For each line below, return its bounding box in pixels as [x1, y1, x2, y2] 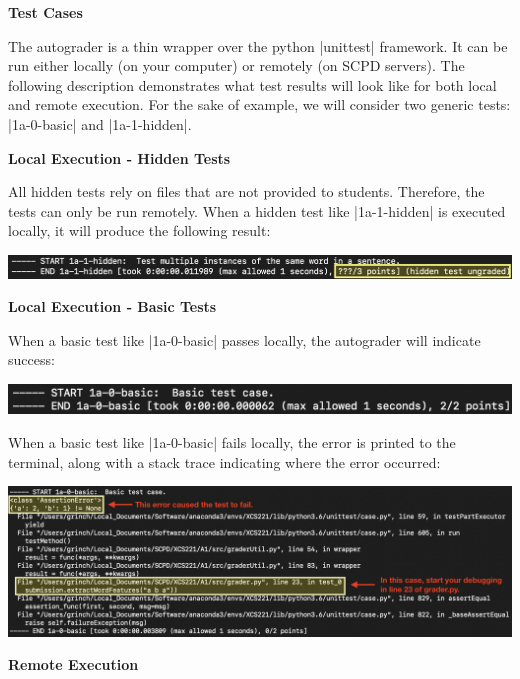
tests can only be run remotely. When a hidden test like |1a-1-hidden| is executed [8, 200, 506, 221]
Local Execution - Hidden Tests [8, 147, 231, 168]
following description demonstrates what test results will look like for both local [8, 74, 497, 95]
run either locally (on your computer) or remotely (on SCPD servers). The [8, 55, 465, 76]
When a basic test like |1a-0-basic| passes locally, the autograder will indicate [8, 329, 481, 350]
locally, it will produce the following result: [8, 220, 271, 241]
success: [8, 349, 55, 370]
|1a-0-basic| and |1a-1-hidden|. [8, 113, 192, 134]
